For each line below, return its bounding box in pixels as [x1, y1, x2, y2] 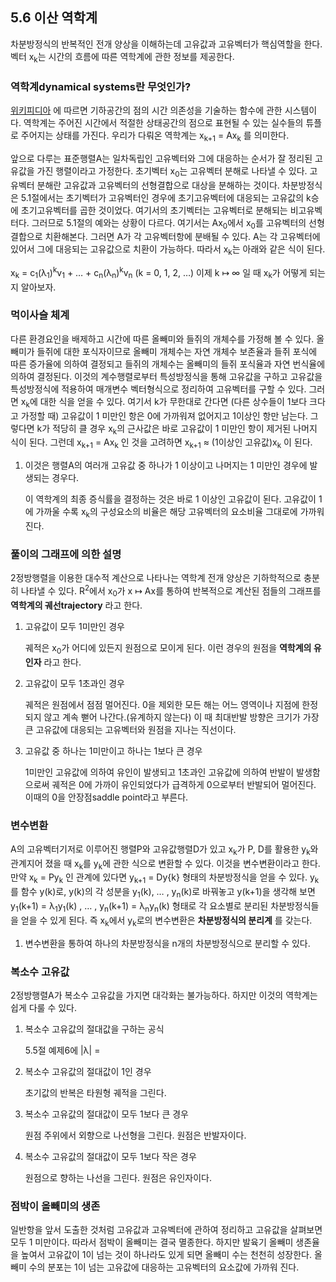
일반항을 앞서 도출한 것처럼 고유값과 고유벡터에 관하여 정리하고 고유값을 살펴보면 [10, 1224, 323, 1236]
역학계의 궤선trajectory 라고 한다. [10, 599, 143, 611]
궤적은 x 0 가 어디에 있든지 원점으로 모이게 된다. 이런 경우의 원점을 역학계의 [24, 641, 312, 656]
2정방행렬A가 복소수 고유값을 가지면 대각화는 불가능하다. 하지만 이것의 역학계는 [10, 989, 318, 1001]
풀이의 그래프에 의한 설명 [10, 547, 122, 561]
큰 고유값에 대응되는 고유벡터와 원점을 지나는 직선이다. [24, 723, 237, 735]
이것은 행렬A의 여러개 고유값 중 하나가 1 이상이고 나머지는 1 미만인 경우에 [24, 459, 308, 472]
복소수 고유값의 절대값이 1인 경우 [24, 1065, 152, 1077]
